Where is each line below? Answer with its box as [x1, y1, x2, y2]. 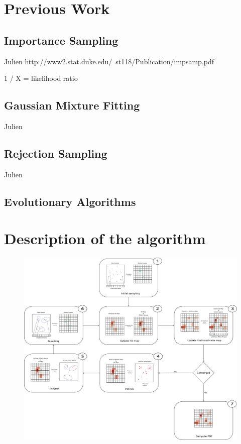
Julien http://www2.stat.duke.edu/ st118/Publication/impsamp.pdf [4, 56, 214, 66]
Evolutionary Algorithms [4, 193, 136, 209]
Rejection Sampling [4, 145, 107, 161]
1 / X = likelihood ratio [4, 73, 78, 83]
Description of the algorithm [4, 228, 206, 249]
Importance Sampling [4, 32, 118, 48]
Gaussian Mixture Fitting [4, 97, 140, 113]
